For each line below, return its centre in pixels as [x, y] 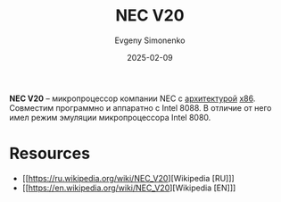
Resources [50, 154]
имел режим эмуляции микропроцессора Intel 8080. [110, 117]
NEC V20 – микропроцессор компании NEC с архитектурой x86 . [132, 98]
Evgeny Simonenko [150, 40]
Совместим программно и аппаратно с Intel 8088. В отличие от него [140, 107]
